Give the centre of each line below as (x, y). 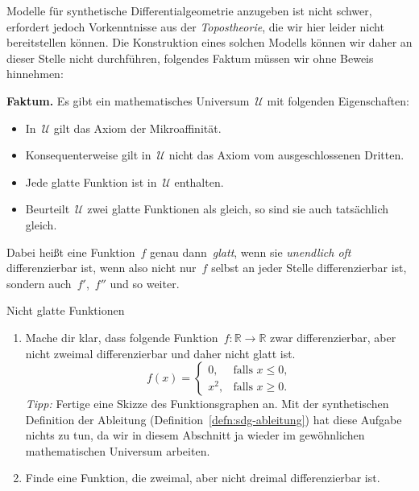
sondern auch (39, 283)
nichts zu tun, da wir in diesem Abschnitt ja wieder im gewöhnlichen (195, 435)
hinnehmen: (35, 74)
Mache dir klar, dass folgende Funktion (122, 337)
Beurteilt (48, 209)
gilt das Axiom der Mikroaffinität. (137, 128)
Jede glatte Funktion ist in (91, 182)
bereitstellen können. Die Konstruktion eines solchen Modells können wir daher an (209, 42)
